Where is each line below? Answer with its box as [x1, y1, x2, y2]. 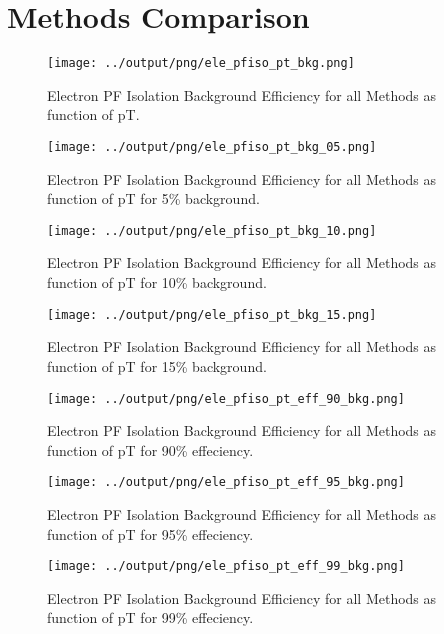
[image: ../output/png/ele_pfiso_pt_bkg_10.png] [47, 223, 377, 238]
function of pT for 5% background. [47, 188, 260, 209]
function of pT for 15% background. [47, 355, 267, 376]
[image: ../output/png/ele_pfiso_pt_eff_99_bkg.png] [47, 559, 405, 574]
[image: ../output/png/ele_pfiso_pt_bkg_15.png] [47, 307, 377, 322]
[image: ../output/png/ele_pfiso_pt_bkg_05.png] [47, 139, 377, 154]
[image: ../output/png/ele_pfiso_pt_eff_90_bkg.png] [47, 391, 405, 406]
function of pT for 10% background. [47, 272, 267, 293]
